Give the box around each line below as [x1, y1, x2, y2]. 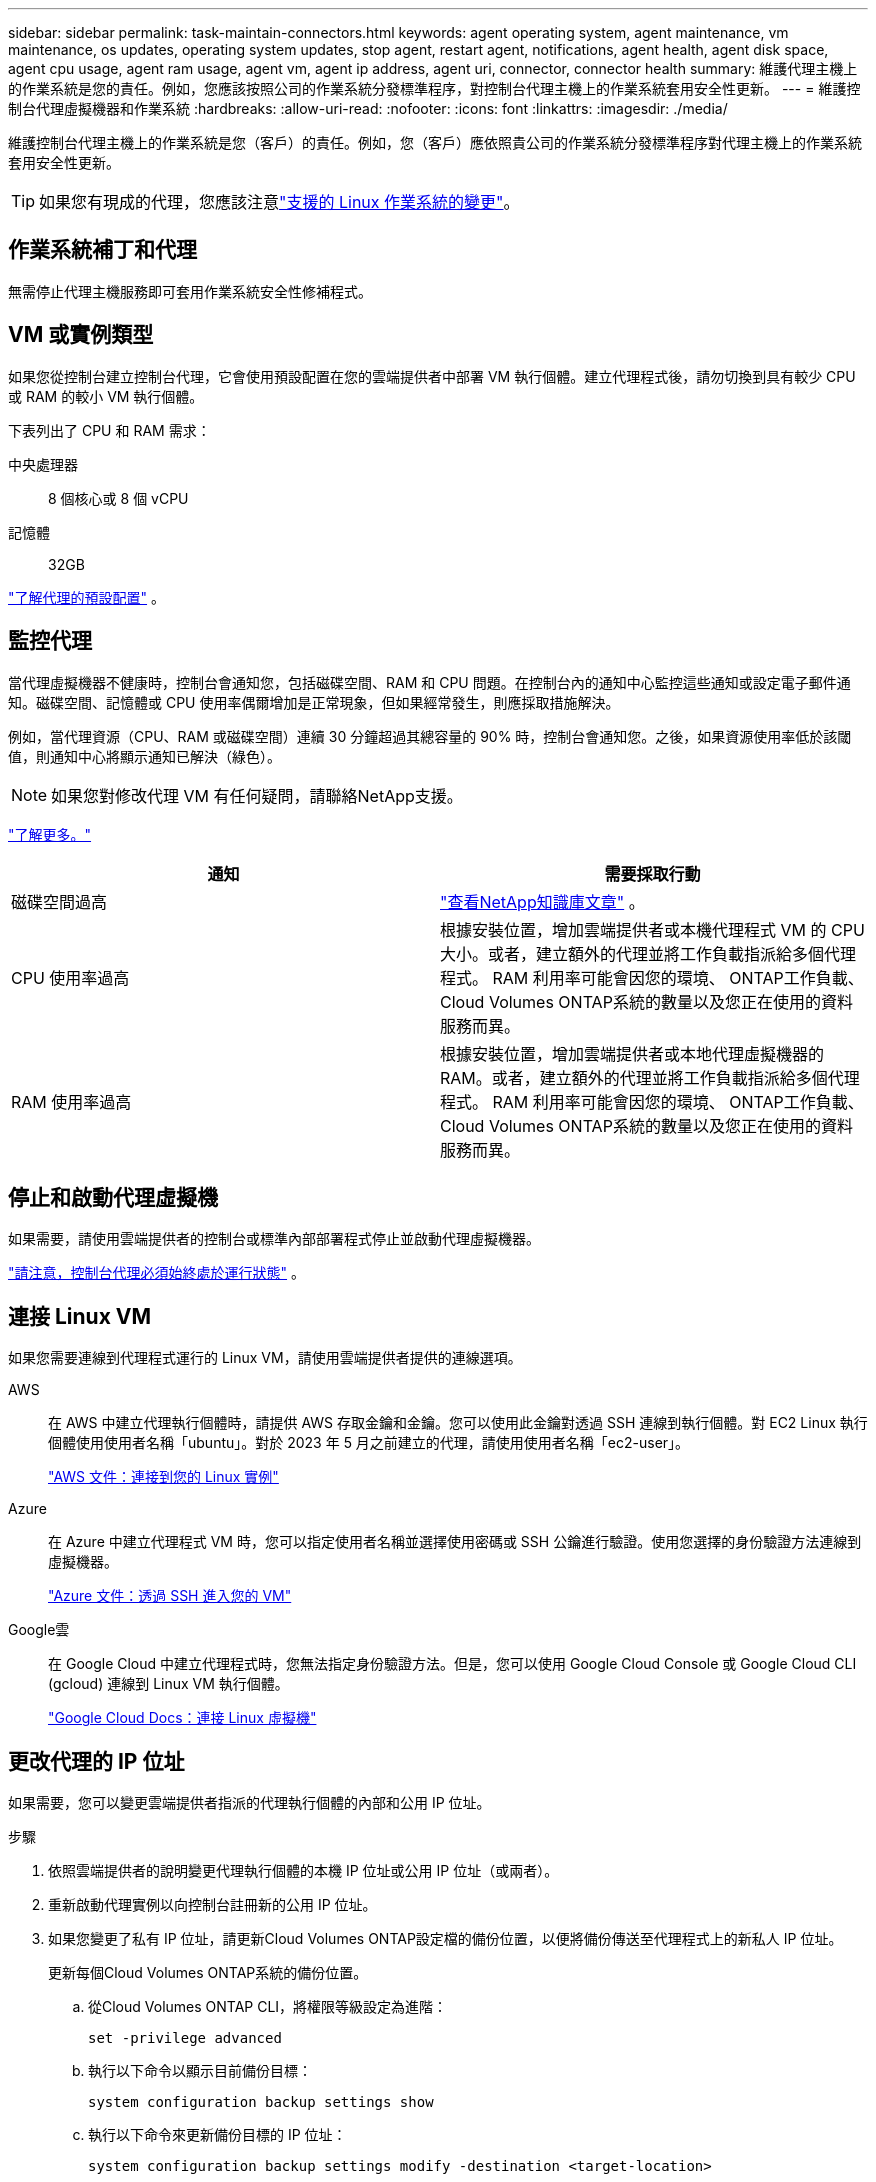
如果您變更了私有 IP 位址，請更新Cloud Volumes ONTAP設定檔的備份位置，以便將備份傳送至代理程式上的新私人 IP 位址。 [48, 1930, 843, 1948]
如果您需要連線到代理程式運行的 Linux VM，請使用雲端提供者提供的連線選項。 [8, 1349, 522, 1367]
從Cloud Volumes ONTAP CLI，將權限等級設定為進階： [88, 1998, 448, 2016]
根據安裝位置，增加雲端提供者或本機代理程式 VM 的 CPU [440, 919, 865, 940]
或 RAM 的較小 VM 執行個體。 [8, 387, 204, 405]
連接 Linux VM [8, 1303, 152, 1329]
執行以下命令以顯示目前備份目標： [88, 2062, 312, 2080]
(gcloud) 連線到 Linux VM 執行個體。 [48, 1675, 289, 1693]
